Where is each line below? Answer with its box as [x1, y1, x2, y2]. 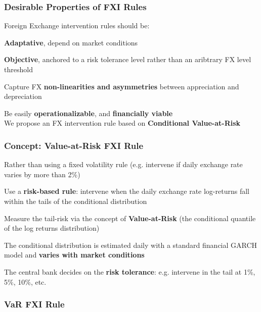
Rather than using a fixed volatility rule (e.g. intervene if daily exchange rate [4, 159, 243, 170]
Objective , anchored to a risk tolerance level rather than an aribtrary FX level [4, 54, 251, 65]
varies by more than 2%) [4, 169, 80, 179]
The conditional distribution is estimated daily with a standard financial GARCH [4, 239, 257, 250]
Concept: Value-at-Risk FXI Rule [4, 139, 144, 151]
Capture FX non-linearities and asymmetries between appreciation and [4, 81, 239, 91]
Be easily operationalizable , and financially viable [4, 108, 173, 118]
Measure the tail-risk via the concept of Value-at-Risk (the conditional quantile [4, 213, 256, 223]
